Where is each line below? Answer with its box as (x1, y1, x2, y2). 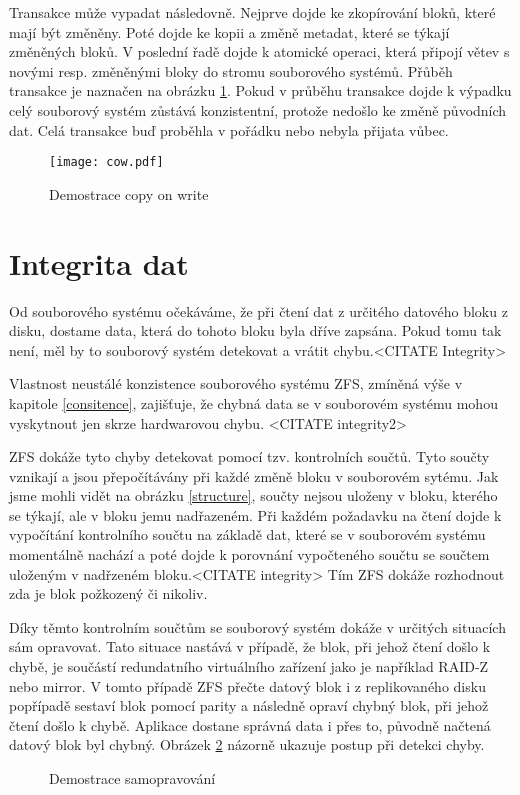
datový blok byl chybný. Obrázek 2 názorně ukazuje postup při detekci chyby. (9, 734, 485, 755)
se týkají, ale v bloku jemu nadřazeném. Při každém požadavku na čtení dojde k (9, 504, 502, 525)
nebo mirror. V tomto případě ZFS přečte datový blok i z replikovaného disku (9, 675, 486, 696)
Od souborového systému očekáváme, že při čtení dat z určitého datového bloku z (9, 300, 508, 321)
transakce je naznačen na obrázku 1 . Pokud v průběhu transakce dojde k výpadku (9, 80, 512, 101)
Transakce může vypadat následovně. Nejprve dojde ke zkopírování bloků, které (9, 2, 496, 22)
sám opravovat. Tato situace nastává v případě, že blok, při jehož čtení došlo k (9, 636, 491, 657)
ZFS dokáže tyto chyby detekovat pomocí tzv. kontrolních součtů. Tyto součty (9, 446, 490, 467)
